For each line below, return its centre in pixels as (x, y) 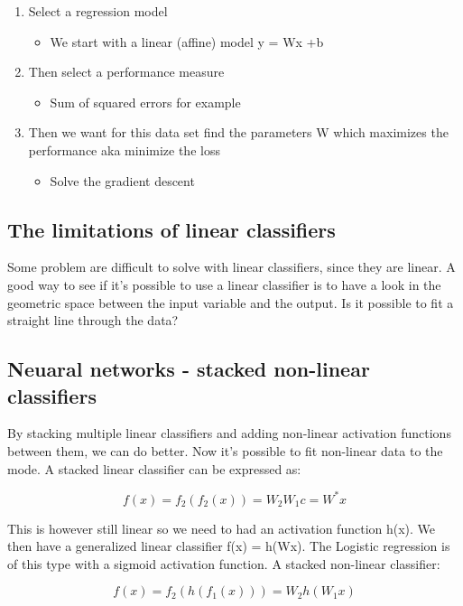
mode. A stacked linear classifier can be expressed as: (154, 468)
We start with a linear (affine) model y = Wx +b (187, 41)
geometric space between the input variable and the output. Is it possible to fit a (231, 302)
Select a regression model (98, 11)
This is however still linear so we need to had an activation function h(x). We (222, 528)
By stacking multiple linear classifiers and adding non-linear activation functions (229, 433)
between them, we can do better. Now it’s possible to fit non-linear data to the (225, 450)
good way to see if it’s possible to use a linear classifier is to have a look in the (224, 284)
